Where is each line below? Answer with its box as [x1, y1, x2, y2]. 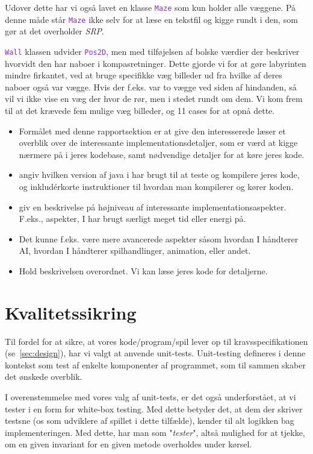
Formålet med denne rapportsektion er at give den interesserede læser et [19, 124, 286, 137]
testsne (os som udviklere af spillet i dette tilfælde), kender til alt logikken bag [5, 414, 294, 427]
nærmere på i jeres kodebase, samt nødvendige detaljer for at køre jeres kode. [19, 148, 305, 160]
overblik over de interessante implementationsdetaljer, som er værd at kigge [19, 136, 298, 149]
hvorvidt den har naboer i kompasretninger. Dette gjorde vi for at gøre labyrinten [5, 57, 306, 69]
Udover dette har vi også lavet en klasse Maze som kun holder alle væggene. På [5, 1, 296, 13]
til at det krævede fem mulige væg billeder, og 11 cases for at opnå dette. [5, 104, 275, 116]
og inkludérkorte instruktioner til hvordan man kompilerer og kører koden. [19, 180, 294, 192]
